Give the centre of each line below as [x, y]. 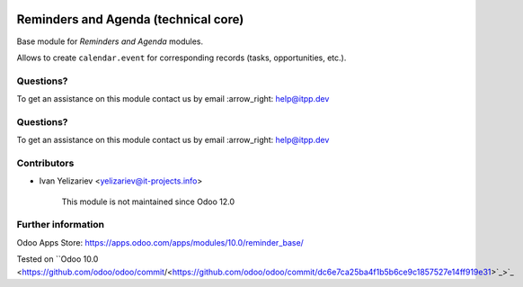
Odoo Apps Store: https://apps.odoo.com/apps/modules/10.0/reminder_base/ [160, 242]
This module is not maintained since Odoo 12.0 [148, 202]
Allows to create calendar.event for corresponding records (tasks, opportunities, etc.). [182, 58]
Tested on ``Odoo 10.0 [58, 259]
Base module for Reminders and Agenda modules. [110, 41]
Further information [61, 225]
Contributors [45, 163]
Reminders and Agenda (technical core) [130, 19]
